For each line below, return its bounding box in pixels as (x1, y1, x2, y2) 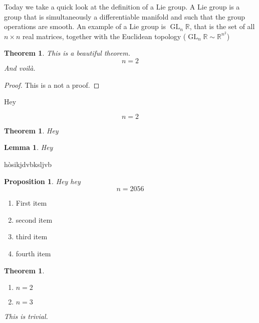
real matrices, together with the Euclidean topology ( (23, 31, 186, 41)
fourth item (16, 248, 51, 258)
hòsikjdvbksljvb (4, 158, 52, 169)
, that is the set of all (189, 21, 255, 32)
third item (16, 231, 48, 242)
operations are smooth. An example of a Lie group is (4, 21, 166, 32)
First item (16, 198, 47, 208)
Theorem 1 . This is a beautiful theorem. (4, 48, 130, 58)
